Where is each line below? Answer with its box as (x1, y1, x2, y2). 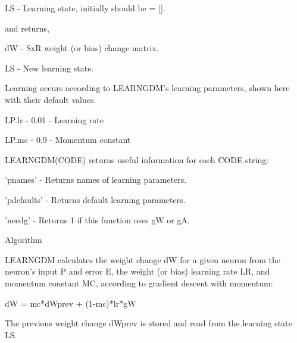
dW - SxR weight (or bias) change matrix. (5, 42, 159, 54)
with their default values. (5, 93, 96, 105)
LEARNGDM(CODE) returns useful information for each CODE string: (5, 153, 269, 166)
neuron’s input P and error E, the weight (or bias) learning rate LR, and (5, 265, 270, 277)
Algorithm (5, 233, 42, 246)
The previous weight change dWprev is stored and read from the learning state (5, 317, 292, 329)
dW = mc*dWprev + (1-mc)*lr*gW (5, 297, 136, 309)
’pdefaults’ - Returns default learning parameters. (5, 193, 186, 205)
